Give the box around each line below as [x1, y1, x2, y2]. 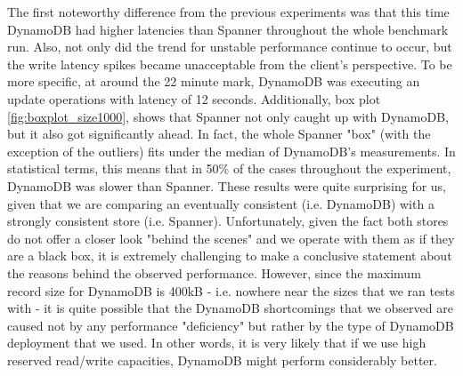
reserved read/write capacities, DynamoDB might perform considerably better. [7, 350, 437, 369]
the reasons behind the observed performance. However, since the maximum [7, 263, 421, 282]
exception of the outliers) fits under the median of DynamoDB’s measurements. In [7, 141, 456, 160]
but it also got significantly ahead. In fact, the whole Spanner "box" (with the [7, 124, 431, 143]
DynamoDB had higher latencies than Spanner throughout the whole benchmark [7, 20, 449, 38]
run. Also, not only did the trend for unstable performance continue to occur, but [7, 37, 452, 56]
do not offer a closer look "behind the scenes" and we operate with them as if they [7, 228, 455, 247]
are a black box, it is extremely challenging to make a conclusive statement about [7, 246, 452, 265]
